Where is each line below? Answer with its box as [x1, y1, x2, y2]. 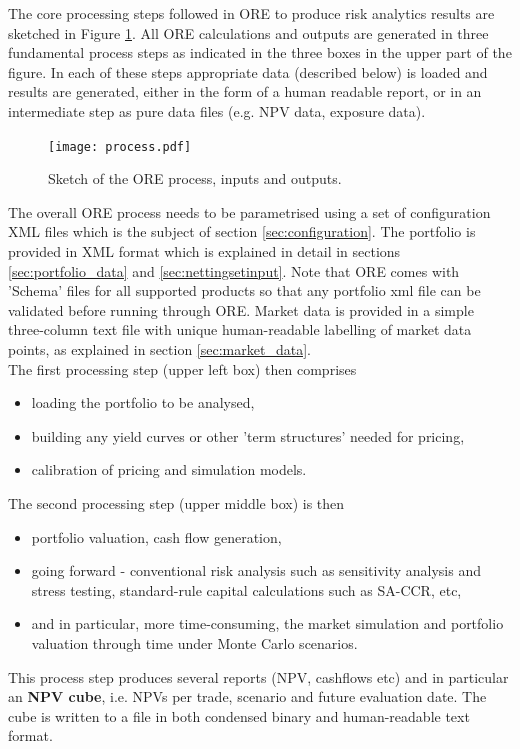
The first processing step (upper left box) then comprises [8, 358, 357, 379]
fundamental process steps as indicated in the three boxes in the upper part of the [8, 42, 512, 63]
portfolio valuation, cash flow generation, [31, 526, 282, 547]
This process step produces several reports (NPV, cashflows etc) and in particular [8, 666, 509, 687]
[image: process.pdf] [48, 139, 192, 154]
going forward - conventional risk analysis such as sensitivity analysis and [31, 560, 481, 581]
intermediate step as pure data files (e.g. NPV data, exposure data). [8, 100, 426, 121]
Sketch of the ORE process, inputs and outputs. [48, 168, 342, 189]
